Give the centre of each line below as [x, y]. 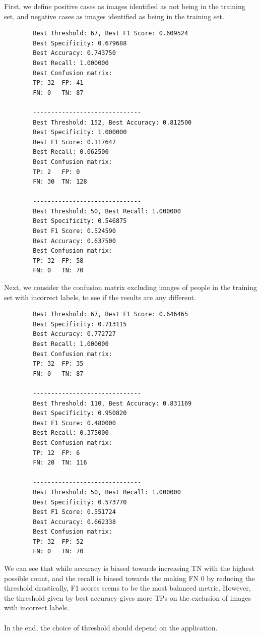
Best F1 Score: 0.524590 [74, 231]
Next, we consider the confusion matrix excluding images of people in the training [131, 287]
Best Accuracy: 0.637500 [74, 241]
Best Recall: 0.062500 [71, 152]
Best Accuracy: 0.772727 [74, 334]
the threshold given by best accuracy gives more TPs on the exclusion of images [127, 597]
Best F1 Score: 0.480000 [74, 423]
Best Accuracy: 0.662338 [74, 522]
